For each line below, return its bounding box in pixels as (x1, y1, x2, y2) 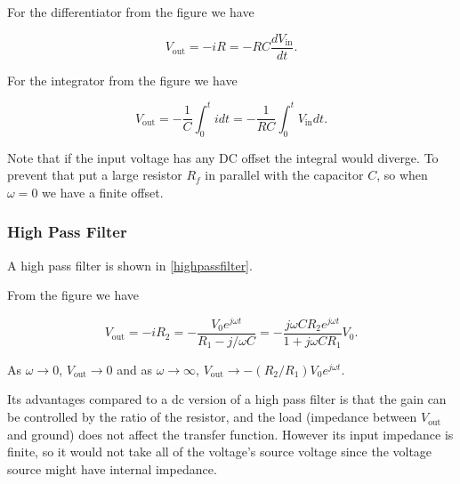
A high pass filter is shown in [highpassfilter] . (7, 255, 253, 274)
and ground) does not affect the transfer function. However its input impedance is (7, 424, 454, 443)
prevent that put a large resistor (7, 165, 182, 184)
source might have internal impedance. (7, 459, 217, 478)
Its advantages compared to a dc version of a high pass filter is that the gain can (7, 390, 447, 408)
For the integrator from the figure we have (7, 70, 238, 89)
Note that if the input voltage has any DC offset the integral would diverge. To (7, 148, 439, 166)
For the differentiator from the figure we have (7, 3, 254, 20)
